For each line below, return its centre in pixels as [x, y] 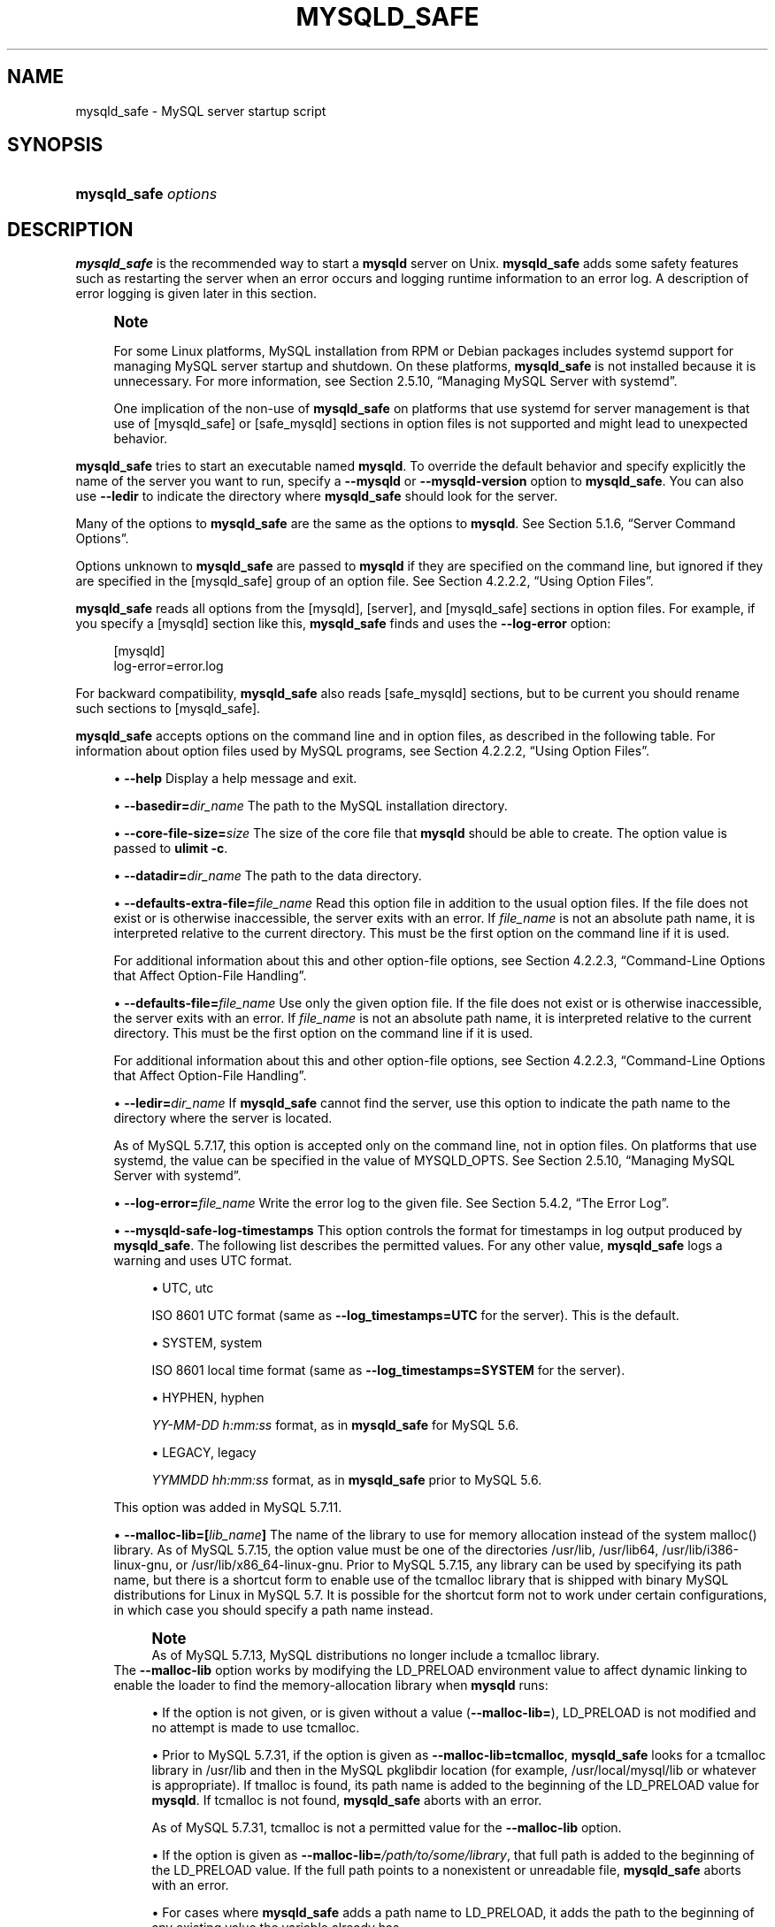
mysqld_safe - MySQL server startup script [201, 111]
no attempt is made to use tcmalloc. [256, 1728]
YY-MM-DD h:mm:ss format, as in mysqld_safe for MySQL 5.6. [335, 1425]
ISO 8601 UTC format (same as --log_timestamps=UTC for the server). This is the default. [415, 1316]
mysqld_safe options [146, 194]
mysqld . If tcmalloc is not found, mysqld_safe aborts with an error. [347, 1800]
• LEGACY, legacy [204, 1453]
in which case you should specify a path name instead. [273, 1610]
